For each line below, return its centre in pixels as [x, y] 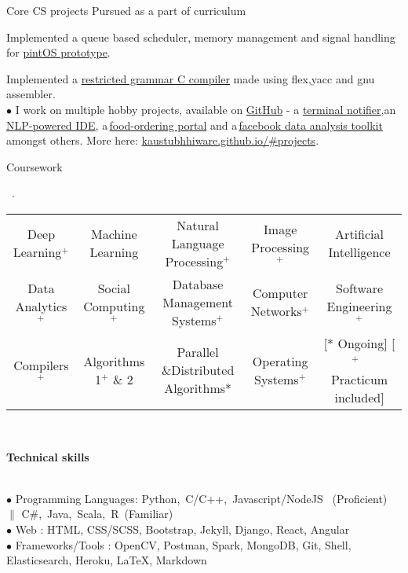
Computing [114, 307]
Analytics [41, 307]
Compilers [41, 365]
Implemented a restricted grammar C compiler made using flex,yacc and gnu [191, 78]
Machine [114, 234]
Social [114, 288]
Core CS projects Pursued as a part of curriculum [126, 10]
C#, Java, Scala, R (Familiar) [97, 514]
